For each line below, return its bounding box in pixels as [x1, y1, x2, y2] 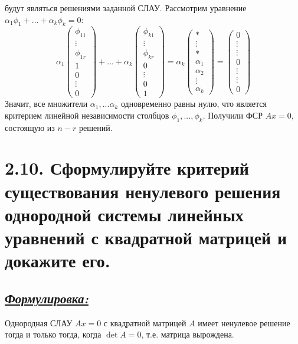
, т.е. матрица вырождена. [141, 328, 234, 340]
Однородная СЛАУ [5, 316, 73, 329]
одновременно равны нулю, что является [120, 97, 267, 110]
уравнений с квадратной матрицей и [5, 225, 287, 249]
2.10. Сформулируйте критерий [5, 156, 249, 180]
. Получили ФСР [202, 109, 263, 121]
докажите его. [5, 248, 110, 273]
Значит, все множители [5, 97, 88, 110]
